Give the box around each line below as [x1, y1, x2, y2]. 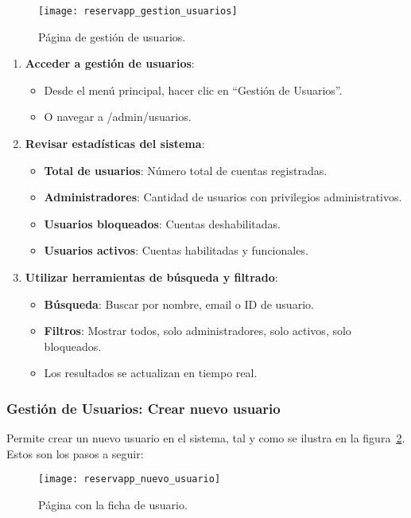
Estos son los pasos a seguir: [6, 445, 144, 462]
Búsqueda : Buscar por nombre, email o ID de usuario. [44, 295, 314, 312]
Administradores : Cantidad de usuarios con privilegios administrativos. [44, 189, 402, 205]
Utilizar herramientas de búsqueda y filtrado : [25, 269, 278, 285]
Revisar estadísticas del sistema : [25, 135, 205, 152]
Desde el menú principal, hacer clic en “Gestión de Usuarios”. [44, 81, 343, 98]
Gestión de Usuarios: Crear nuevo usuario [6, 398, 281, 418]
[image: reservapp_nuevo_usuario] [38, 473, 221, 485]
